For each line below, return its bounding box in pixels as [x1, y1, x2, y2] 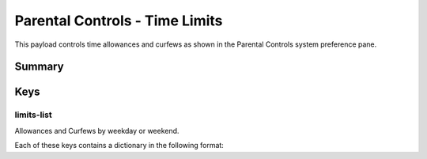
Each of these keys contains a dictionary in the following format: [14, 141, 225, 150]
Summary [14, 60, 64, 74]
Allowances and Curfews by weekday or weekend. [14, 126, 179, 135]
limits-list [14, 109, 52, 120]
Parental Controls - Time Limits [14, 12, 223, 29]
